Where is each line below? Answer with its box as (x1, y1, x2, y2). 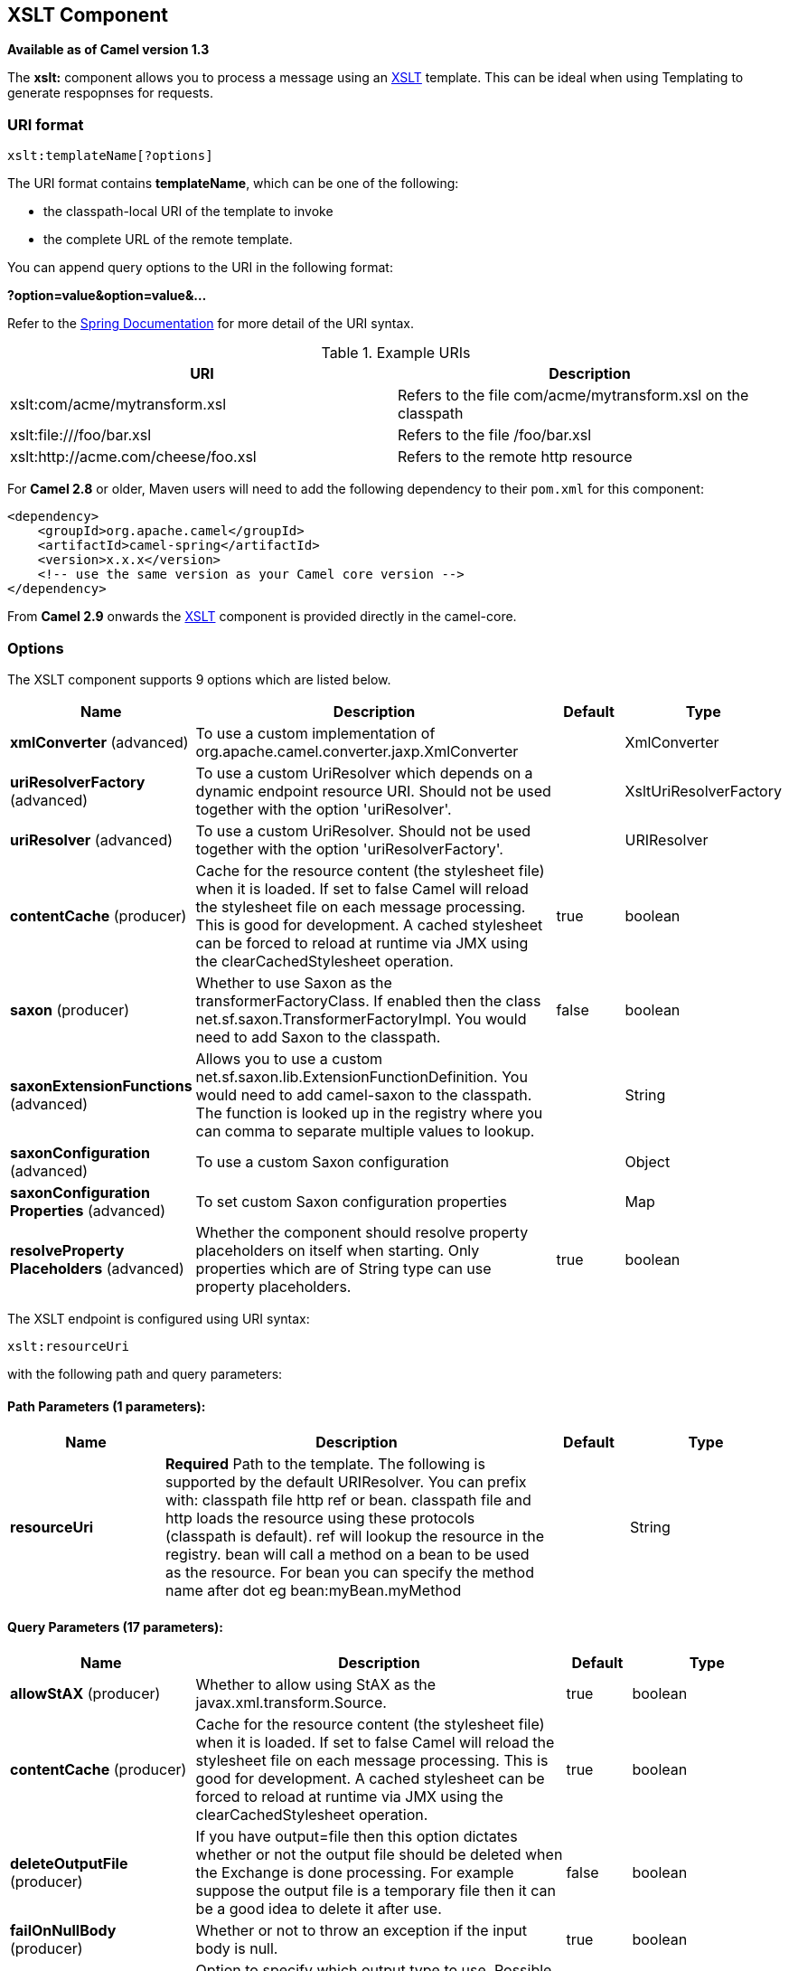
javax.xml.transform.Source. (195, 1693, 387, 1712)
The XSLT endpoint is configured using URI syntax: (7, 1310, 310, 1326)
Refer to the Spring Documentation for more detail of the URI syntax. (7, 316, 414, 332)
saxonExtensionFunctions (10, 1076, 193, 1095)
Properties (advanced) (10, 1201, 166, 1220)
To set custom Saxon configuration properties (195, 1192, 508, 1211)
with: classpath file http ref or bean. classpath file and (165, 1491, 531, 1510)
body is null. (195, 1939, 278, 1958)
